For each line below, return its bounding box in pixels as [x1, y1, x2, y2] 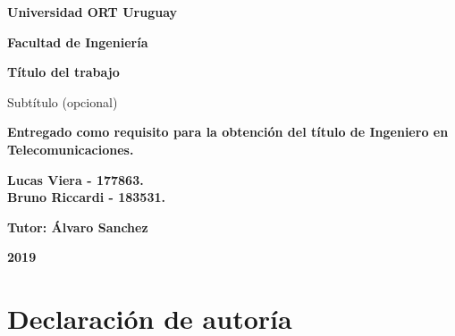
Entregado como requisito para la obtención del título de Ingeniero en [7, 122, 449, 141]
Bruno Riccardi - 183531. [7, 188, 165, 206]
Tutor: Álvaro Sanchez [7, 217, 148, 236]
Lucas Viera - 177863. [7, 170, 144, 189]
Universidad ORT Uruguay [7, 3, 178, 21]
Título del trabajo [7, 63, 120, 81]
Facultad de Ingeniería [7, 32, 148, 51]
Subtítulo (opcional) [7, 92, 118, 111]
